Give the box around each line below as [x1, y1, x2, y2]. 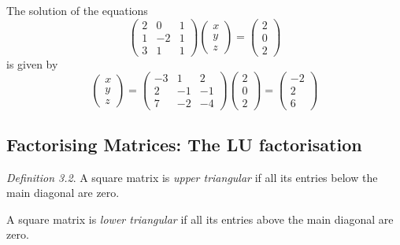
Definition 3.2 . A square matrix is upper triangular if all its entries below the [6, 169, 378, 185]
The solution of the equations [6, 2, 148, 18]
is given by [6, 55, 58, 72]
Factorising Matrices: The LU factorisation [6, 132, 362, 156]
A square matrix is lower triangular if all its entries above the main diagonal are [6, 210, 394, 227]
